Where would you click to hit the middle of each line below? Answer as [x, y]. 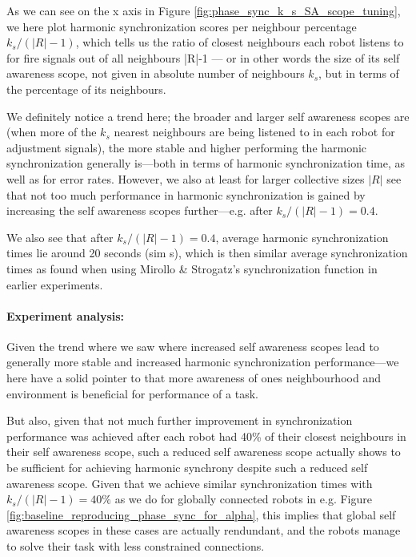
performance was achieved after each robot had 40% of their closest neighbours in [206, 436]
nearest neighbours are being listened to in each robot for [254, 132]
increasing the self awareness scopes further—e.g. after [140, 210]
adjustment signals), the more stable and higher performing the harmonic [187, 147]
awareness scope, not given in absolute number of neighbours [156, 73]
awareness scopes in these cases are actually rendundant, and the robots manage [204, 530]
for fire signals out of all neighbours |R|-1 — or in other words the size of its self [203, 57]
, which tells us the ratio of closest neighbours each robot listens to [240, 42]
